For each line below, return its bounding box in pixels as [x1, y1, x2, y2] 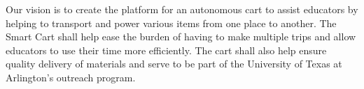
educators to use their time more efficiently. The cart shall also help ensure [6, 42, 327, 57]
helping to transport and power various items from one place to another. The [6, 15, 337, 30]
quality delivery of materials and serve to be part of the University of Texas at [6, 56, 342, 71]
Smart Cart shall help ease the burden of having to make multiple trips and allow [6, 29, 356, 44]
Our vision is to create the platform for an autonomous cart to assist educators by [6, 2, 358, 16]
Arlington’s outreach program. [6, 70, 136, 84]
